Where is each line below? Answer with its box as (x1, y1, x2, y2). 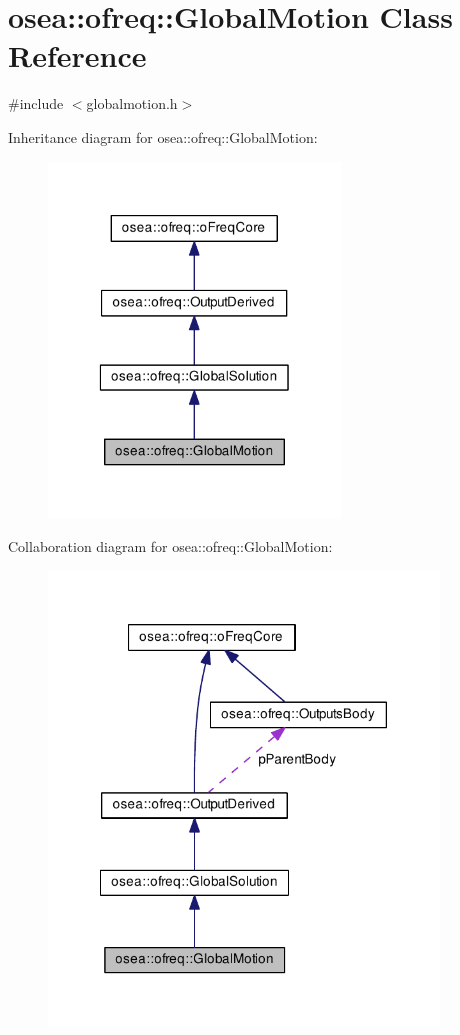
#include (8, 93, 64, 114)
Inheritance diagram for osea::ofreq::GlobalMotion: (8, 126, 318, 147)
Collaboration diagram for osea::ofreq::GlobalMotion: (8, 536, 333, 557)
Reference (8, 35, 147, 76)
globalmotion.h (86, 93, 178, 114)
